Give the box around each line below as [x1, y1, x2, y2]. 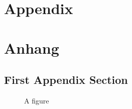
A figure [24, 95, 49, 105]
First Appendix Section [4, 72, 128, 87]
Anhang [4, 37, 59, 58]
